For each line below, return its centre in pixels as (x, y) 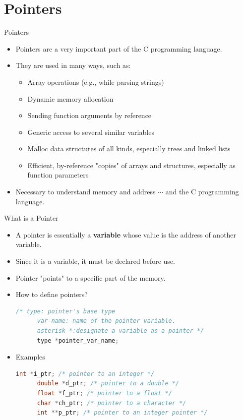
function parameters (58, 175)
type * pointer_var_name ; (78, 340)
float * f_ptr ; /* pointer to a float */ (104, 393)
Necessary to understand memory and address (86, 192)
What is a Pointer (31, 218)
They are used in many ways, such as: (73, 65)
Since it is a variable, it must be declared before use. (95, 261)
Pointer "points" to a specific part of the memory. (91, 277)
